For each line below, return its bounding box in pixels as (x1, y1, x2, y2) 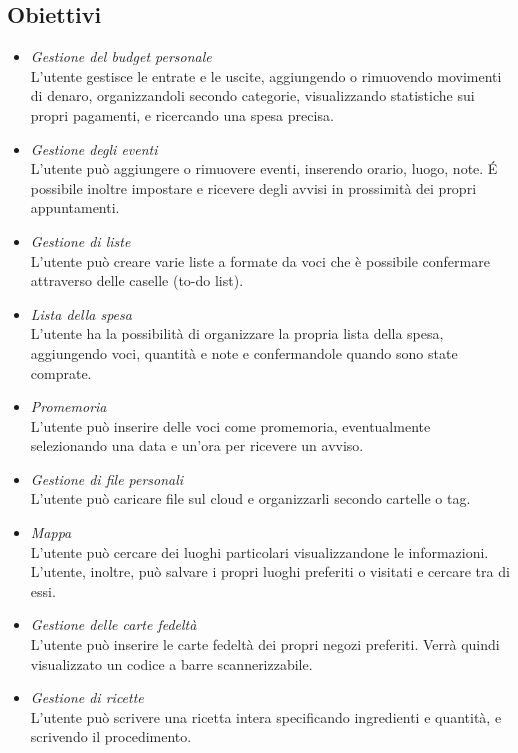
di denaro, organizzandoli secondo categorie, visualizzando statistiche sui (30, 85, 475, 106)
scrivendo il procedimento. (30, 726, 192, 747)
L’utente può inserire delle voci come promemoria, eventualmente (30, 415, 431, 436)
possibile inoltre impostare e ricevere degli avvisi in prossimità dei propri (30, 177, 477, 198)
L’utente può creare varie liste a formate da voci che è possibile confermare (30, 250, 490, 271)
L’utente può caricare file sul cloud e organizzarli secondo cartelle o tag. (30, 488, 471, 509)
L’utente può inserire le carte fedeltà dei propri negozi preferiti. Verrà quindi (30, 634, 500, 655)
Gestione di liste (30, 230, 131, 251)
